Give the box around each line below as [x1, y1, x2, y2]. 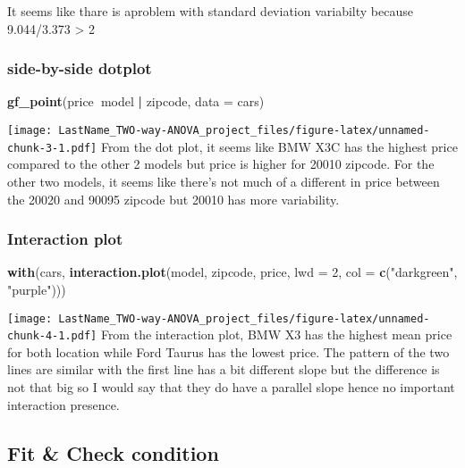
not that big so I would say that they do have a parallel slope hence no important [7, 378, 455, 396]
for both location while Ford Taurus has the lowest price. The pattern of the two [7, 342, 450, 361]
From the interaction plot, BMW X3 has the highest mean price [100, 325, 452, 344]
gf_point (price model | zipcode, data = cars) [7, 92, 265, 111]
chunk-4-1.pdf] [7, 330, 97, 343]
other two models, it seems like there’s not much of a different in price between [7, 171, 440, 190]
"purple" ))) [7, 280, 66, 298]
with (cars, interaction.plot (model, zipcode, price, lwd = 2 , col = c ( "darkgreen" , [7, 263, 458, 281]
